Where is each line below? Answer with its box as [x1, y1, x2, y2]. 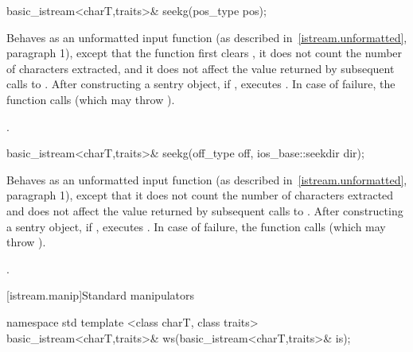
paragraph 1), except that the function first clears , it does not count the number [6, 44, 403, 61]
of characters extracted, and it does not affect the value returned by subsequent [6, 60, 395, 76]
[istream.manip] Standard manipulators [6, 287, 195, 304]
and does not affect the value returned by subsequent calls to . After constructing [6, 202, 403, 219]
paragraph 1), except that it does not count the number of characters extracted [6, 187, 394, 203]
